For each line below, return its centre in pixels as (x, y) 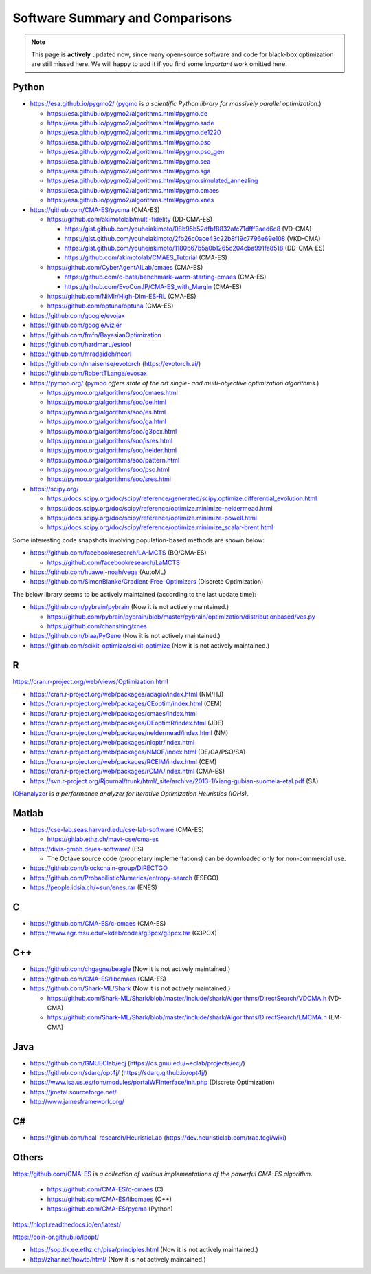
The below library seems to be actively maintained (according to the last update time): (135, 594)
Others (28, 1157)
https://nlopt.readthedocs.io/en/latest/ (67, 1224)
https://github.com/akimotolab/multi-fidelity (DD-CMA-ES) (130, 219)
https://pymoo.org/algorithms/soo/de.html (106, 402)
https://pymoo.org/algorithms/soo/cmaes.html (112, 392)
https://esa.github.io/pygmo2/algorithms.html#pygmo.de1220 (134, 132)
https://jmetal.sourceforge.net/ (73, 1092)
